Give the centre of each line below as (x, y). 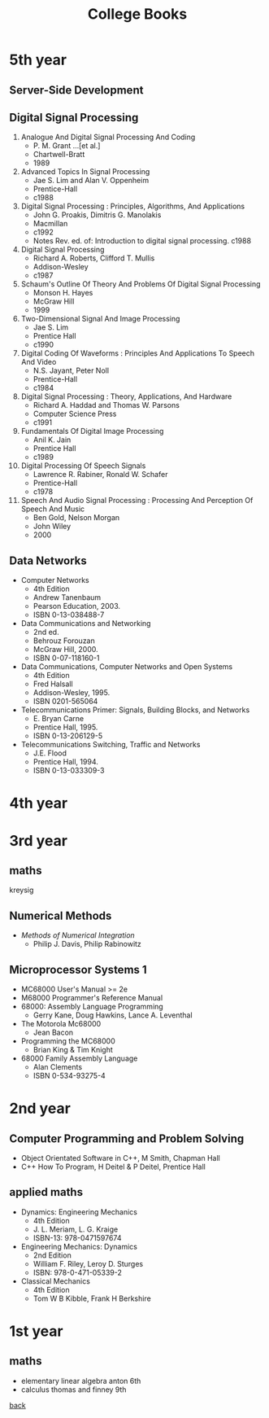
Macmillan (50, 224)
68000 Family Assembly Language (79, 1058)
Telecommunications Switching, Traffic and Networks (111, 745)
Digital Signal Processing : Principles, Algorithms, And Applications (133, 206)
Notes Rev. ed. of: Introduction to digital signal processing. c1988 (142, 241)
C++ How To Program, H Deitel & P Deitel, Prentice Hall (113, 1167)
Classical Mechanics (55, 1281)
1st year (36, 1331)
